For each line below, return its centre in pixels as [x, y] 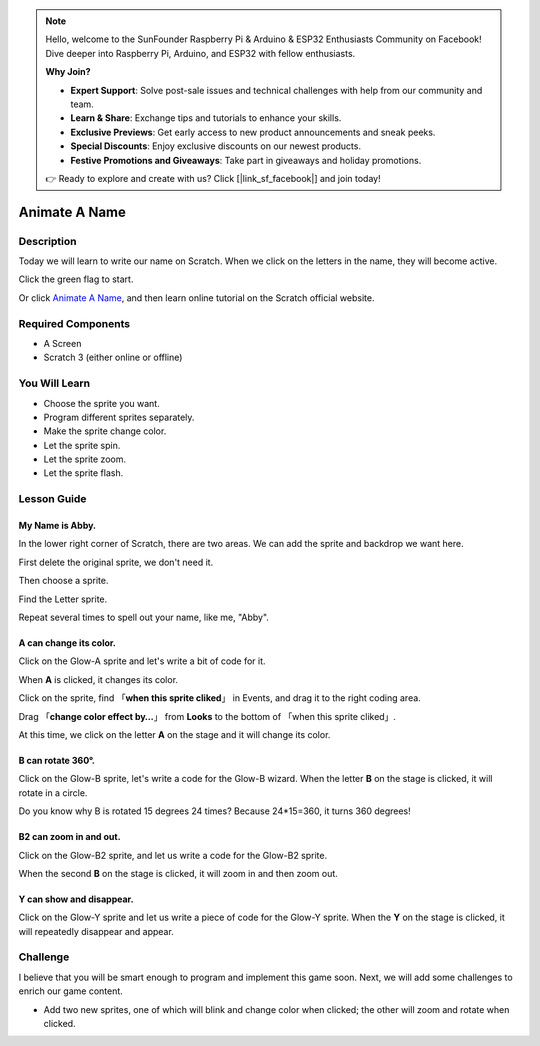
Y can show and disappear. [76, 899]
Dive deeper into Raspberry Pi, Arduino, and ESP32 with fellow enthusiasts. [200, 53]
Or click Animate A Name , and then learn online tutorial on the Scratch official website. [196, 297]
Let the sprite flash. [83, 473]
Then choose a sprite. [63, 581]
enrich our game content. [71, 991]
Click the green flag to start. [76, 279]
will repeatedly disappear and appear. [96, 931]
